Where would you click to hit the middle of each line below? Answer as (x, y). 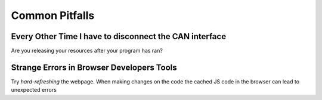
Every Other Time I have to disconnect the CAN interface (119, 36)
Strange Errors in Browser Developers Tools (94, 67)
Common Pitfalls (53, 15)
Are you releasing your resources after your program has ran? (87, 51)
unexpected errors (34, 90)
